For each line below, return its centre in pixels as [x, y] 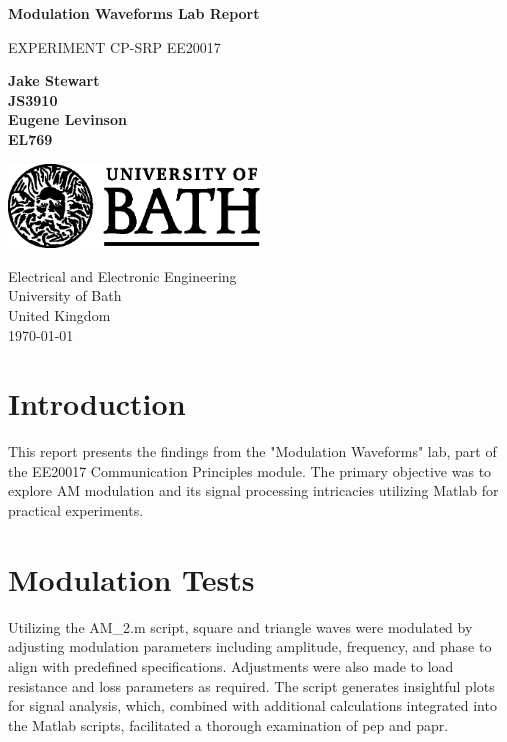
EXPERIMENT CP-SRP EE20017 [114, 46]
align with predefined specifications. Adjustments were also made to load [231, 665]
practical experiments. [76, 510]
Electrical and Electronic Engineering [122, 275]
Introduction [97, 403]
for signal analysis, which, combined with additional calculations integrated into [252, 705]
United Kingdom [59, 314]
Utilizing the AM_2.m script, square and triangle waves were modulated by [240, 626]
